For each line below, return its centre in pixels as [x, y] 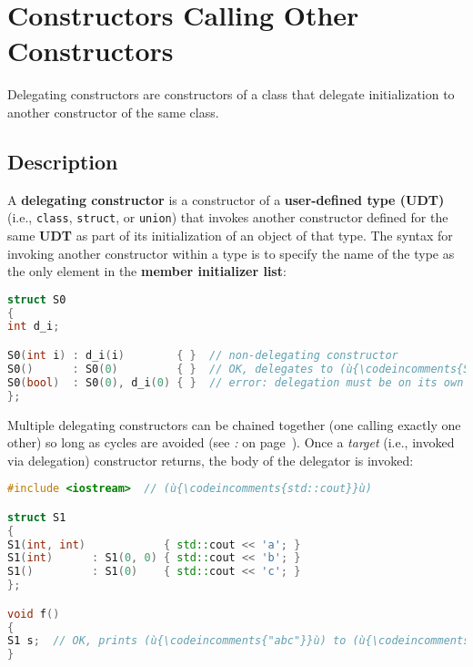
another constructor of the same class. [113, 112]
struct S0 [37, 299]
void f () [34, 614]
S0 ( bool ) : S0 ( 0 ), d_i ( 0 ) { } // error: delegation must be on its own [236, 382]
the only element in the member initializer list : [147, 271]
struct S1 [37, 517]
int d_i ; [34, 327]
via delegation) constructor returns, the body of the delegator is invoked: [211, 460]
